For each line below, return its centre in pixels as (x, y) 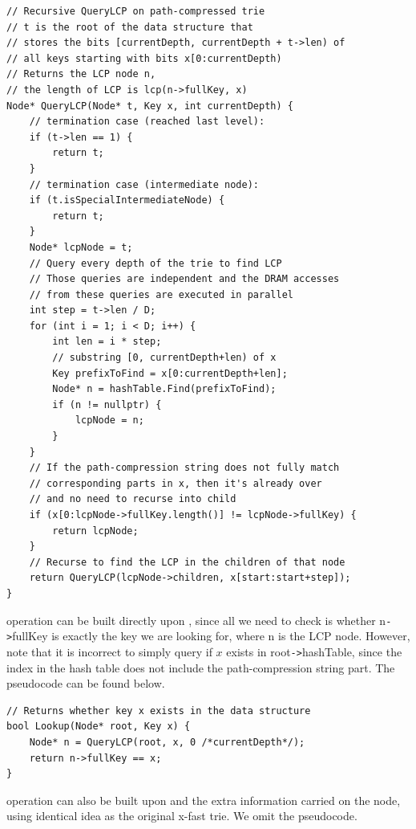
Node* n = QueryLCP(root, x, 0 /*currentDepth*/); (167, 742)
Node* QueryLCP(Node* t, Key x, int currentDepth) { (150, 106)
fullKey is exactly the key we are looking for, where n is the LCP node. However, (211, 636)
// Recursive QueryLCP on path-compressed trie (136, 11)
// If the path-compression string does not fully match (184, 468)
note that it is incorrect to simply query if (109, 651)
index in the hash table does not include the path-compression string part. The (201, 667)
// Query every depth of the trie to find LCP (155, 263)
